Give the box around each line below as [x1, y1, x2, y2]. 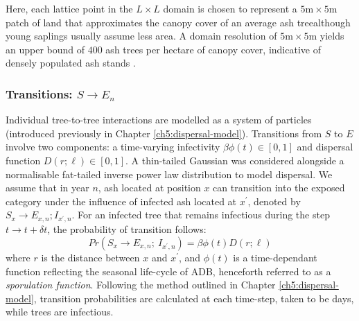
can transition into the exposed [213, 180, 345, 195]
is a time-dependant [233, 250, 317, 264]
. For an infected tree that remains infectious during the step [71, 207, 330, 222]
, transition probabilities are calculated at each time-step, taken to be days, [33, 290, 354, 305]
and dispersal [297, 139, 353, 154]
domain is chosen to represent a [163, 1, 297, 15]
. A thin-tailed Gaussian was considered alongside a [125, 153, 344, 167]
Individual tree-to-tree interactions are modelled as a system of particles [6, 112, 312, 127]
